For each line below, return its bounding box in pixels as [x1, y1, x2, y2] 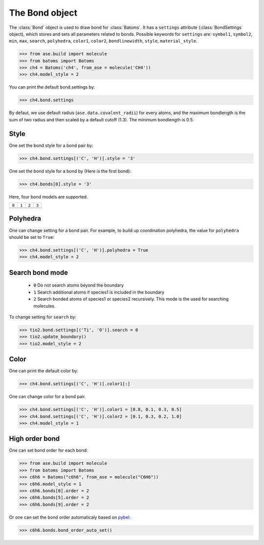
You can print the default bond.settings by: [9, 84, 95, 90]
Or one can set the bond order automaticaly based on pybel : [9, 514, 131, 520]
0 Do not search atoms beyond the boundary [33, 282, 124, 288]
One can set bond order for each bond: [9, 448, 88, 454]
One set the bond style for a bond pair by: [9, 142, 93, 148]
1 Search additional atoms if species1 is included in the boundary [33, 289, 165, 295]
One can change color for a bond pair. [9, 394, 86, 400]
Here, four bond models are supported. [9, 194, 88, 200]
